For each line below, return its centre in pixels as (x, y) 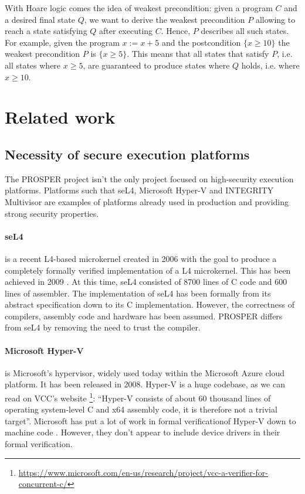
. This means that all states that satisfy (198, 54)
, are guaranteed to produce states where (156, 65)
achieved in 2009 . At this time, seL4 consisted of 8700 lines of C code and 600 (146, 282)
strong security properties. (52, 213)
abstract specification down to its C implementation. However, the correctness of (150, 304)
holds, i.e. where (270, 65)
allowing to (275, 19)
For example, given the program (62, 42)
